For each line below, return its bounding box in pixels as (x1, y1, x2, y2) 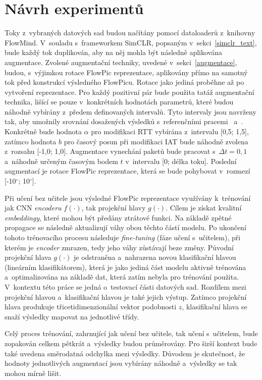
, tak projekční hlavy (81, 202, 146, 213)
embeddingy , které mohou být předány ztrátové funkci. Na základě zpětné (5, 212, 232, 223)
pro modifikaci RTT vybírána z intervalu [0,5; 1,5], (91, 126, 249, 137)
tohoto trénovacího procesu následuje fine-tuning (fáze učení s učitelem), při (5, 232, 241, 242)
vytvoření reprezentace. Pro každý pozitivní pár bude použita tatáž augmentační (5, 86, 254, 97)
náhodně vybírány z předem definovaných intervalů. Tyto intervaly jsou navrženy (5, 106, 256, 117)
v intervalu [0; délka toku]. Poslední (125, 155, 237, 166)
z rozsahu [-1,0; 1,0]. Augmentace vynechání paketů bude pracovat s (5, 146, 216, 156)
